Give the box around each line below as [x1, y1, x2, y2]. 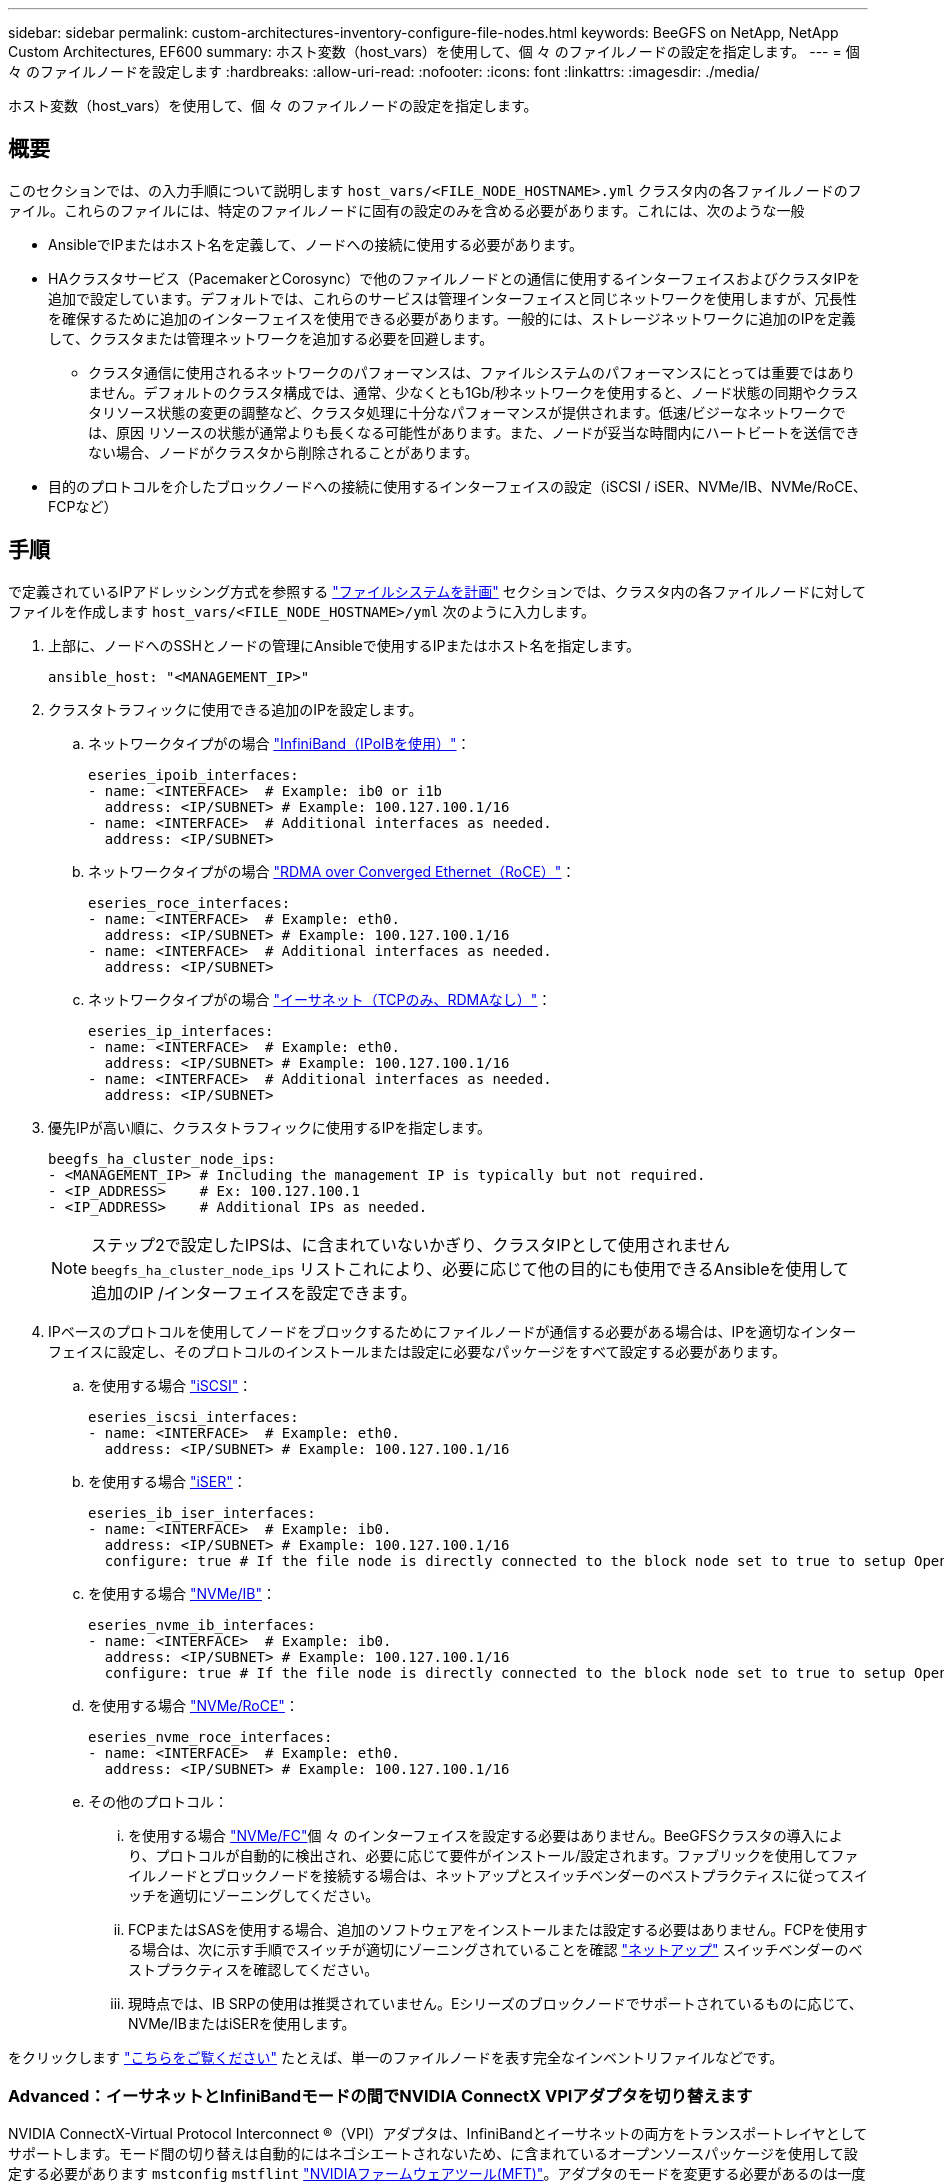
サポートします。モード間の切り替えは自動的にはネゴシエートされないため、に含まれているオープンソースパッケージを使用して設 [8, 2145, 858, 2163]
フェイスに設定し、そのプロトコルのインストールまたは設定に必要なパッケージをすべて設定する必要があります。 [48, 1342, 787, 1360]
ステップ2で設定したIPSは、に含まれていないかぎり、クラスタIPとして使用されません [91, 1234, 730, 1255]
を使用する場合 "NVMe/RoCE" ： [88, 1696, 299, 1714]
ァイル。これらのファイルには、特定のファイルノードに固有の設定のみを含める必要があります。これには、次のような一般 [8, 201, 805, 219]
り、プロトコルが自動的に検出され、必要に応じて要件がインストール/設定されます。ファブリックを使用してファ [128, 1846, 859, 1864]
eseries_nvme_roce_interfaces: [88, 1728, 333, 1745]
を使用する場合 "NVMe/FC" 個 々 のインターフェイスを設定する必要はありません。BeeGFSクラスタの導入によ [128, 1826, 843, 1844]
